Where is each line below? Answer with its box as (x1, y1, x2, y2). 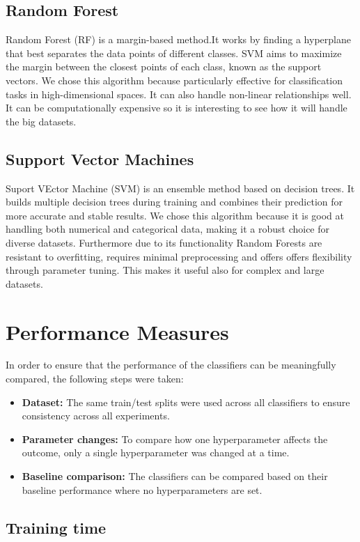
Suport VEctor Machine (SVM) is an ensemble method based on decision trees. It (6, 180, 355, 195)
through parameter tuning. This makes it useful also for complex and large (6, 263, 324, 277)
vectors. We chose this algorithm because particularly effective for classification (6, 72, 343, 87)
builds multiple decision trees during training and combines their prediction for (6, 194, 343, 209)
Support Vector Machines (6, 148, 194, 169)
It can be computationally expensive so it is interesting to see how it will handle (6, 100, 347, 115)
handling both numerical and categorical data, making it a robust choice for (6, 222, 329, 236)
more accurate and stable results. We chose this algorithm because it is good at (6, 208, 344, 222)
